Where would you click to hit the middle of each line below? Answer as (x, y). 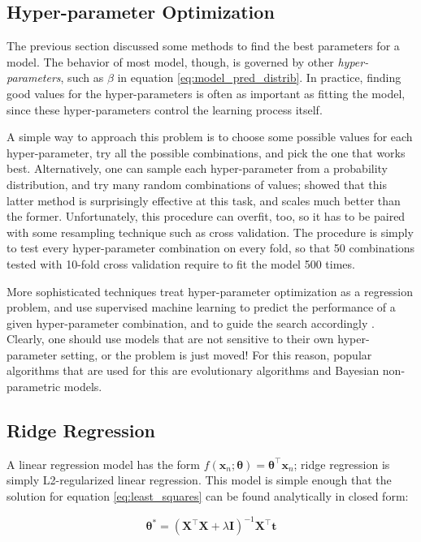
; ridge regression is (342, 464)
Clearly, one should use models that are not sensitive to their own (170, 339)
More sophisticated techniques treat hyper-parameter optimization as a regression (210, 291)
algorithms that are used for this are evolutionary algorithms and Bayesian (193, 370)
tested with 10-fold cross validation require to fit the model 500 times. (181, 263)
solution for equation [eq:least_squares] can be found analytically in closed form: (208, 496)
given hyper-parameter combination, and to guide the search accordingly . (191, 323)
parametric (34, 387)
